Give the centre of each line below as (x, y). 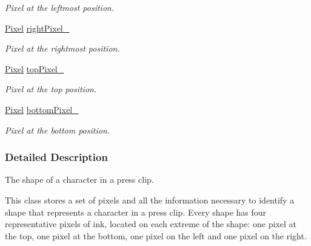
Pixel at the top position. (51, 89)
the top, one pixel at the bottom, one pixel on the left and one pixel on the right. (156, 235)
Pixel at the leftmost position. (60, 7)
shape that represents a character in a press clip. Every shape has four (136, 212)
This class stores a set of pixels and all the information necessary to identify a (150, 200)
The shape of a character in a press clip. (79, 179)
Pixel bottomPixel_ (42, 109)
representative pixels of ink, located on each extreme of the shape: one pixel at (151, 224)
